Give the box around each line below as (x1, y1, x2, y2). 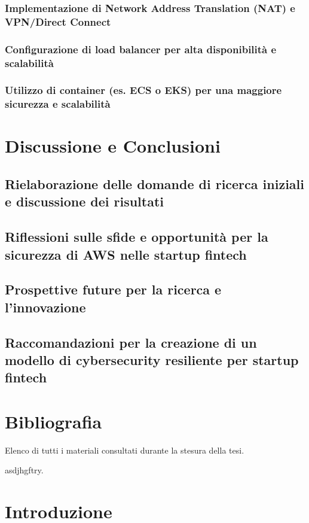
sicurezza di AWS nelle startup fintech (5, 245, 247, 263)
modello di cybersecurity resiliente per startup (5, 350, 299, 369)
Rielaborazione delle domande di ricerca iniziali (5, 175, 304, 193)
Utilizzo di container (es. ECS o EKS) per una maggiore (5, 83, 282, 98)
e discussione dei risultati (5, 192, 164, 211)
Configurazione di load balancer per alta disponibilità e (5, 41, 277, 56)
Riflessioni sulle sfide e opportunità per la (5, 227, 268, 246)
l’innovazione (5, 297, 86, 316)
